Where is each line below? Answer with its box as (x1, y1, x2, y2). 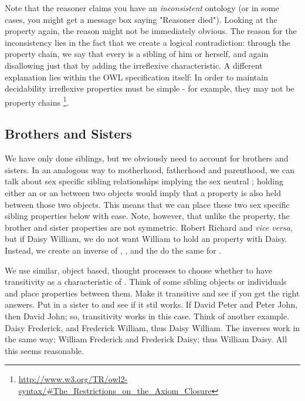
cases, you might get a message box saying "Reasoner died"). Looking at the (5, 13, 277, 25)
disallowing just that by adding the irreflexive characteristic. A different (5, 59, 263, 71)
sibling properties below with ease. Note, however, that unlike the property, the (5, 210, 290, 222)
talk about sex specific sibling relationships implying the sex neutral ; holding (5, 175, 284, 187)
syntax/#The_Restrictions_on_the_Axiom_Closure (18, 384, 212, 396)
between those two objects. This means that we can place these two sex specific (5, 198, 290, 210)
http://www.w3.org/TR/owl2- (18, 373, 128, 385)
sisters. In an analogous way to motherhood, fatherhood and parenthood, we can (5, 163, 295, 176)
